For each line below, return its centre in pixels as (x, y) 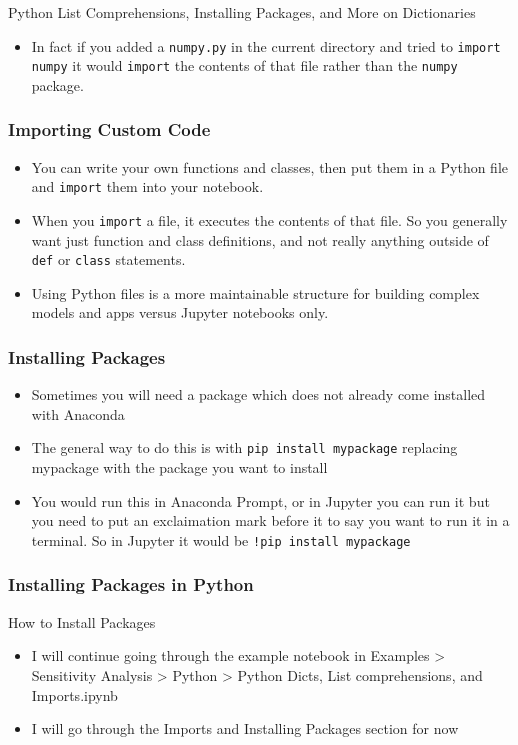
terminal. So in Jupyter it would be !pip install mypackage (221, 539)
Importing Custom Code (109, 129)
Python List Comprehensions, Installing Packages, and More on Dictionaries (242, 12)
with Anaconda (78, 413)
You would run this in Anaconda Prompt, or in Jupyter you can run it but (260, 500)
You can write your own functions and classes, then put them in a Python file (270, 166)
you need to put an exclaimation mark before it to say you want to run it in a (270, 520)
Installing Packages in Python (131, 584)
